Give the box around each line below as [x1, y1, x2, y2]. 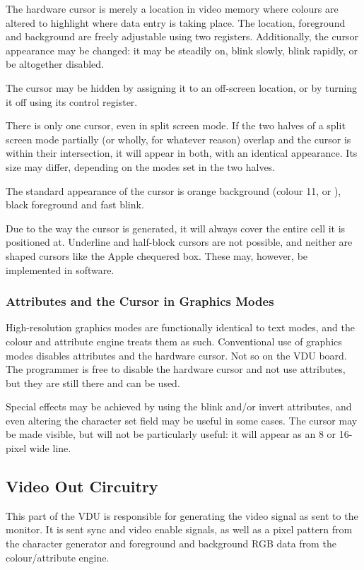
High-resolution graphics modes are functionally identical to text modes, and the [6, 320, 355, 335]
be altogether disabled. [6, 57, 104, 71]
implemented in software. [6, 262, 115, 277]
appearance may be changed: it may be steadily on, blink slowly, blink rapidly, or [6, 42, 358, 57]
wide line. [29, 441, 71, 456]
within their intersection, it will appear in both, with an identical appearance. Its [6, 146, 358, 160]
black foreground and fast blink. [6, 197, 144, 212]
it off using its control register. [6, 94, 138, 109]
